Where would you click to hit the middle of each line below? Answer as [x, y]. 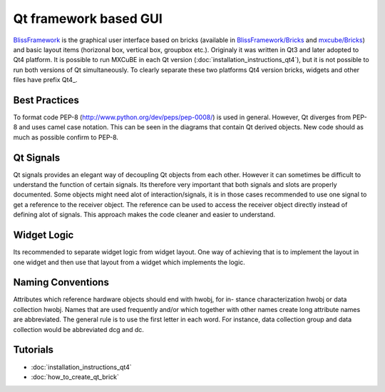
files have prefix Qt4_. [45, 80]
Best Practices [46, 100]
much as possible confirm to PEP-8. [66, 137]
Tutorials [33, 350]
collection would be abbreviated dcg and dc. [78, 329]
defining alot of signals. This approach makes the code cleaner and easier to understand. [144, 215]
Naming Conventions [61, 282]
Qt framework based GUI [88, 19]
